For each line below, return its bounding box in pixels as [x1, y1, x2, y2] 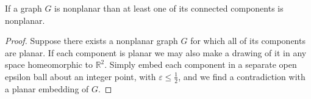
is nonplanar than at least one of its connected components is [54, 2, 284, 14]
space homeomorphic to [5, 58, 93, 71]
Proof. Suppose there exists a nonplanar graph [5, 34, 178, 47]
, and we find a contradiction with [178, 70, 306, 82]
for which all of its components [190, 34, 306, 47]
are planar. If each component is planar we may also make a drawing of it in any [5, 46, 307, 59]
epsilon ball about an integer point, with [5, 70, 156, 82]
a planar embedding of [5, 82, 89, 95]
